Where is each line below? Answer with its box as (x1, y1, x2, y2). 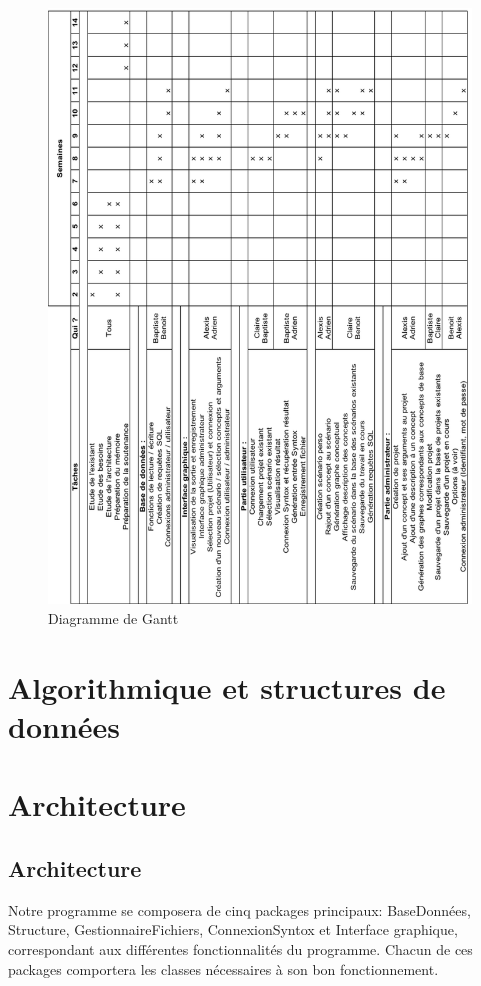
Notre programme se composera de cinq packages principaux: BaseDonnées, (8, 899, 471, 920)
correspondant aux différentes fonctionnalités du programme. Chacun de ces (8, 938, 473, 959)
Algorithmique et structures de (8, 666, 446, 707)
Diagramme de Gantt (48, 607, 179, 628)
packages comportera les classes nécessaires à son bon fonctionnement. (8, 958, 439, 979)
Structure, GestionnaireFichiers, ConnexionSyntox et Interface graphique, (8, 919, 458, 940)
